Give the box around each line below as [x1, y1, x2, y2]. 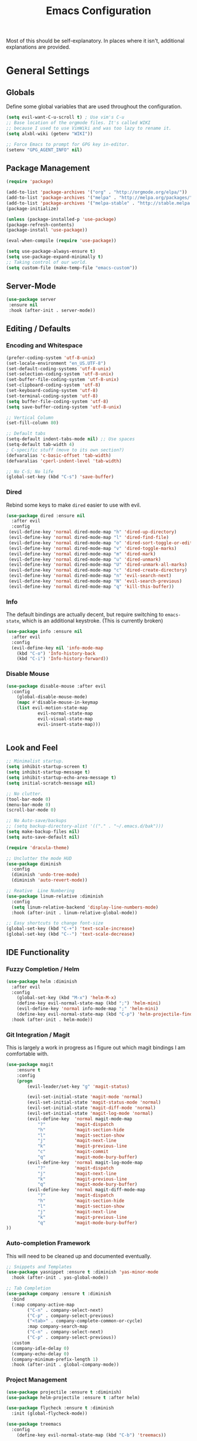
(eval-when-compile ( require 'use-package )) [6, 238, 117, 244]
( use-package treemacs [6, 1421, 62, 1427]
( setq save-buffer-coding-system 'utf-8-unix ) [6, 404, 122, 410]
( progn [16, 1078, 33, 1084]
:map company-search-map [27, 1323, 88, 1329]
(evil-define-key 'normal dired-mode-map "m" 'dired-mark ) [8, 551, 157, 557]
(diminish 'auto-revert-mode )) [11, 877, 88, 883]
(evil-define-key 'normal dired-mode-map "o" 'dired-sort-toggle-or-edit [8, 539, 193, 546]
